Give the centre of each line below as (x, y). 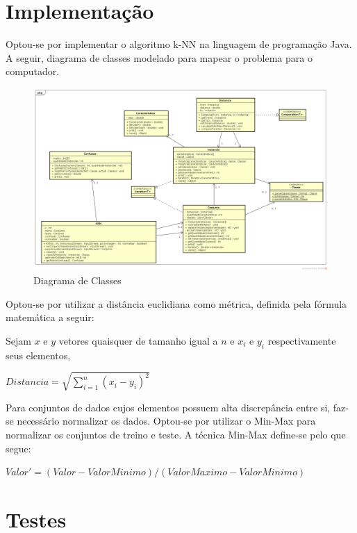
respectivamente (302, 340)
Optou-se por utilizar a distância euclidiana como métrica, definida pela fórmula (176, 303)
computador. (33, 71)
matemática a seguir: (50, 317)
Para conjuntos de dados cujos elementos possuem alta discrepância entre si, (168, 407)
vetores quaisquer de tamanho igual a (138, 340)
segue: (18, 448)
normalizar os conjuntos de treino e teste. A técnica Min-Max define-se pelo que (176, 434)
